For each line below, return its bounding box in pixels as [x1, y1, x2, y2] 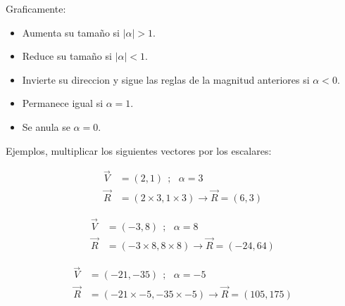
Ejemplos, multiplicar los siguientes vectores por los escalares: [6, 143, 272, 158]
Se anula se [22, 119, 70, 134]
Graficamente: [6, 1, 66, 15]
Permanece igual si [22, 96, 103, 110]
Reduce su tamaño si [22, 49, 112, 63]
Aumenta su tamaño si [22, 25, 120, 39]
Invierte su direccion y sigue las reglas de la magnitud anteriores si [22, 72, 310, 87]
